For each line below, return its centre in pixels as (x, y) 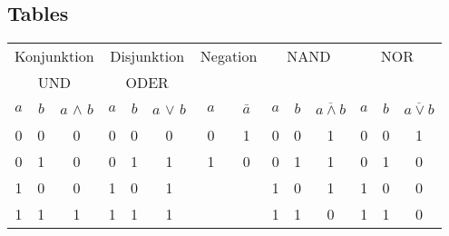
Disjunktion (147, 56)
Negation (229, 56)
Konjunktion (54, 56)
